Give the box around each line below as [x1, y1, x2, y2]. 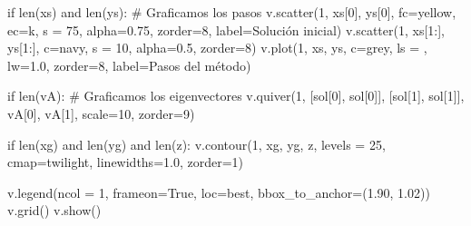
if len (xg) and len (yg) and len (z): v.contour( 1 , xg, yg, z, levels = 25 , [7, 134, 386, 153]
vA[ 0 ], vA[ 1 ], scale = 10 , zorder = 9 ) [7, 103, 195, 123]
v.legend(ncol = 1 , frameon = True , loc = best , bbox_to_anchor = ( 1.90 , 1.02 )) [7, 182, 430, 201]
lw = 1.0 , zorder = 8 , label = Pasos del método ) [7, 55, 251, 74]
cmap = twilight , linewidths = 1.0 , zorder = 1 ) [7, 152, 244, 172]
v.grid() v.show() [7, 201, 102, 220]
